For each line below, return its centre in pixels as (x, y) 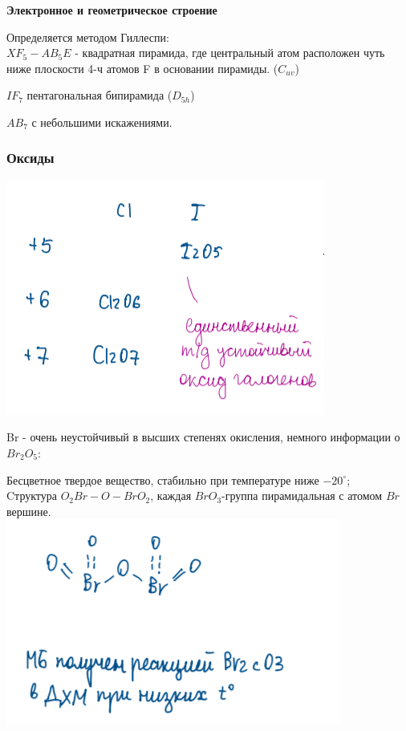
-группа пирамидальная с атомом (302, 495)
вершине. (29, 511)
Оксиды (30, 158)
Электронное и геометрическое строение (112, 10)
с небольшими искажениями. (102, 122)
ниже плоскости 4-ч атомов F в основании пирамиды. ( (142, 68)
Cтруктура (32, 495)
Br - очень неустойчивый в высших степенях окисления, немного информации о (203, 437)
